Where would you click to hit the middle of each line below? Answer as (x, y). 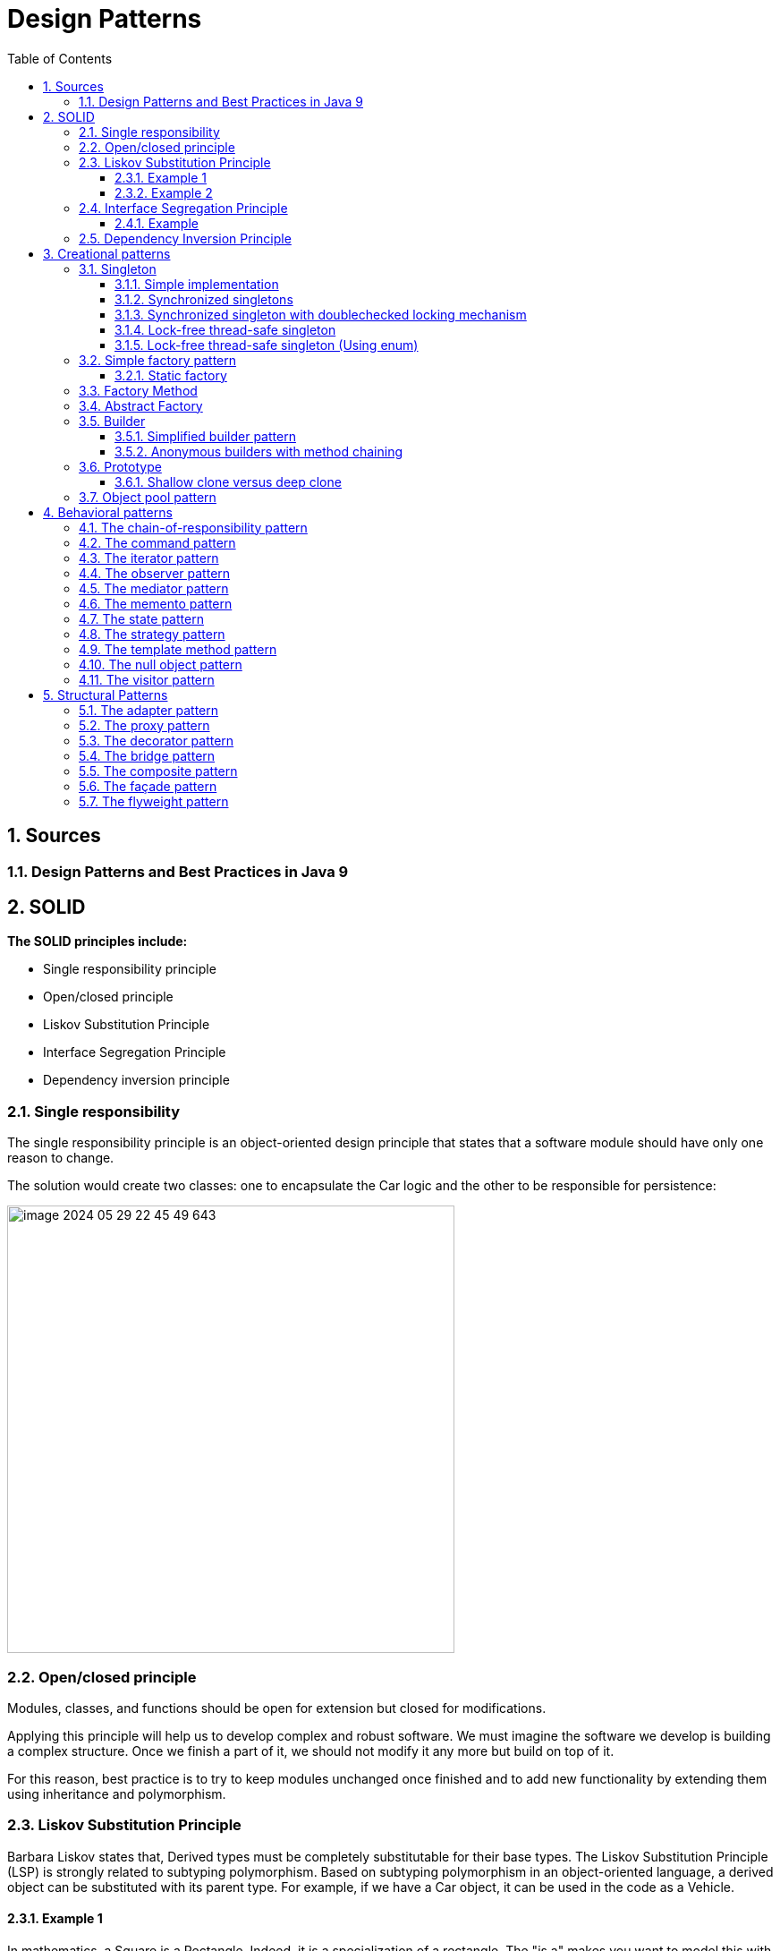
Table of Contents (60, 58)
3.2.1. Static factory (171, 375)
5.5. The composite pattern (158, 771)
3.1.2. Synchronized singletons (204, 299)
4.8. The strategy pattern (152, 634)
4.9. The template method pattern (178, 649)
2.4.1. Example (157, 223)
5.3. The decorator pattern (157, 740)
